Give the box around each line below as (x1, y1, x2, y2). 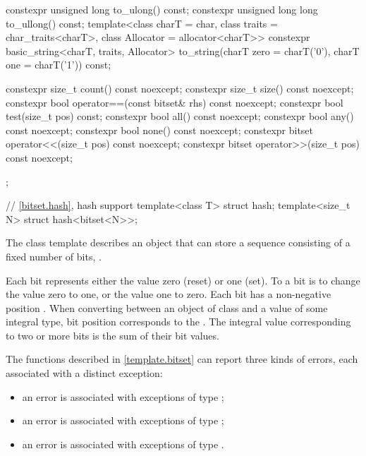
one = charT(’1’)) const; (6, 57, 111, 72)
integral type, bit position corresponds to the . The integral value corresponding (6, 314, 351, 329)
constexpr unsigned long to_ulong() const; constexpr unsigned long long (6, 2, 318, 16)
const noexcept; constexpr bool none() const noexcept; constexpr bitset (6, 122, 314, 137)
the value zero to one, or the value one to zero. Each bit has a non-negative (6, 287, 331, 301)
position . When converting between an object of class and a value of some (6, 300, 328, 315)
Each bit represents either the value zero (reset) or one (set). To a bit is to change (6, 272, 360, 287)
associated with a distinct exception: (6, 366, 163, 380)
